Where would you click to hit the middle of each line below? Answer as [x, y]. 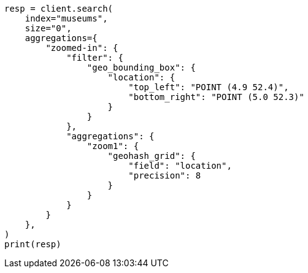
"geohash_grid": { [152, 156]
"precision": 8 [165, 175]
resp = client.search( [59, 9]
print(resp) [33, 244]
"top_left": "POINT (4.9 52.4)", [209, 87]
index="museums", [66, 18]
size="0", [48, 28]
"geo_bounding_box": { [141, 67]
